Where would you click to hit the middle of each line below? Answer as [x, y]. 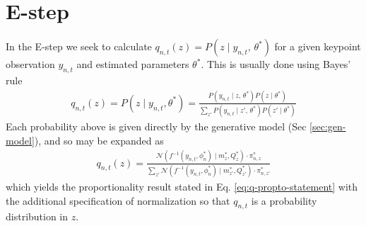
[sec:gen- [328, 126]
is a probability [284, 200]
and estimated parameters [133, 64]
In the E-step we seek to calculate [79, 46]
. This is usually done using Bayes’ [276, 64]
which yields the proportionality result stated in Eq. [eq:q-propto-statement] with [182, 187]
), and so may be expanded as [99, 140]
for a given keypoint [318, 46]
